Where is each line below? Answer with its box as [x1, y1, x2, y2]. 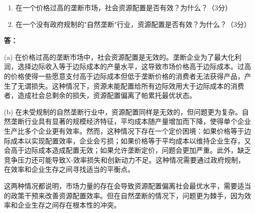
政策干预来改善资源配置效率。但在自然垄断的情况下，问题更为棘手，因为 [10, 190, 244, 200]
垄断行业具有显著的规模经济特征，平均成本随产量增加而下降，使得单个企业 [10, 116, 251, 126]
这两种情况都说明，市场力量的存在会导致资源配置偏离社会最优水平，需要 [4, 180, 237, 190]
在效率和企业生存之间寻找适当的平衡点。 [4, 164, 134, 174]
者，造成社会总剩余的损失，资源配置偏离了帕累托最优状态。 [4, 90, 196, 100]
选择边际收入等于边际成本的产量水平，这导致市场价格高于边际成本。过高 [17, 61, 251, 71]
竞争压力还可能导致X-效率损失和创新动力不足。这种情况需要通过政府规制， [4, 154, 245, 165]
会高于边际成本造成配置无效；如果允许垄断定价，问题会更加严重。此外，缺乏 [4, 145, 251, 155]
